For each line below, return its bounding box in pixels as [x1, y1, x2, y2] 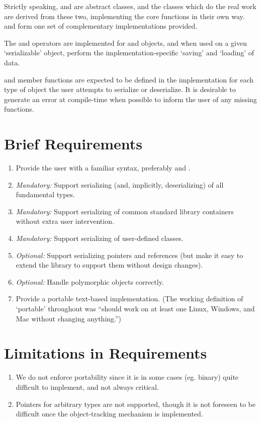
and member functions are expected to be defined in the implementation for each [4, 74, 254, 85]
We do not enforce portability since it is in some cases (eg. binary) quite [16, 372, 239, 382]
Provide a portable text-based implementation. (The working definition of [16, 293, 243, 304]
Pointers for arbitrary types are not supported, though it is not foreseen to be [16, 398, 255, 409]
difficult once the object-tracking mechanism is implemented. [16, 408, 203, 419]
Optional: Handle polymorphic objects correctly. [16, 276, 164, 287]
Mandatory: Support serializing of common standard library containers [16, 206, 234, 216]
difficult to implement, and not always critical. [16, 381, 159, 392]
